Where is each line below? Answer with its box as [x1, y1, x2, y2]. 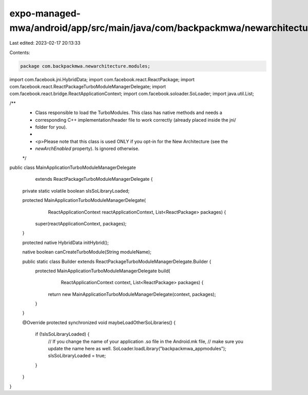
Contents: [9, 49, 30, 55]
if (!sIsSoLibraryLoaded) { [35, 331, 90, 337]
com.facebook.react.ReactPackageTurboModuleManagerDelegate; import [9, 84, 166, 90]
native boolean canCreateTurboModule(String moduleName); [22, 249, 151, 255]
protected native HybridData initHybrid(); [22, 239, 109, 246]
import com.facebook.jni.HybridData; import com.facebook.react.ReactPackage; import [9, 76, 195, 82]
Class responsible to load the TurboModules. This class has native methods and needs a [35, 109, 223, 116]
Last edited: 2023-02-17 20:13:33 [9, 40, 81, 46]
